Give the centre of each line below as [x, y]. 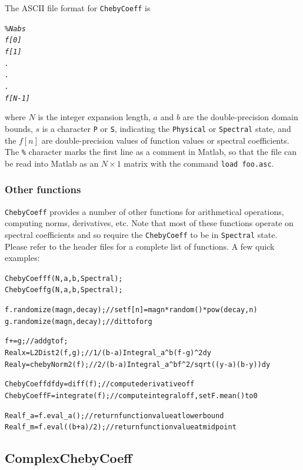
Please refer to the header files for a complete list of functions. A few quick [140, 246]
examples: [22, 258]
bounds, [19, 128]
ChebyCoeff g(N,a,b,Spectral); [64, 290]
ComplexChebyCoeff [69, 458]
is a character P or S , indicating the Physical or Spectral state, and [167, 128]
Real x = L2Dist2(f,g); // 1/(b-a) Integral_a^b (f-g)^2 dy [108, 353]
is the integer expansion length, [94, 117]
